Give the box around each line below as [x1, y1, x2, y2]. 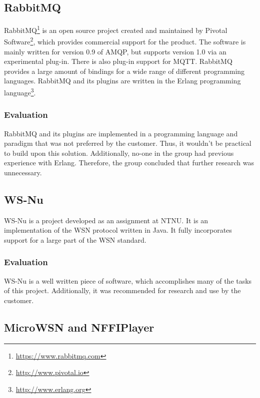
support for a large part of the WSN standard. [4, 234, 146, 245]
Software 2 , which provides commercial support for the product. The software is [4, 35, 246, 47]
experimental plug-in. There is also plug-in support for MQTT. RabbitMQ [4, 56, 232, 66]
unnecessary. [4, 167, 42, 177]
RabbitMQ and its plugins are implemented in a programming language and [4, 128, 238, 138]
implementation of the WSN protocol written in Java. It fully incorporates [4, 225, 232, 235]
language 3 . [4, 86, 36, 97]
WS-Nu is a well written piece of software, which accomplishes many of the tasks [4, 275, 252, 286]
